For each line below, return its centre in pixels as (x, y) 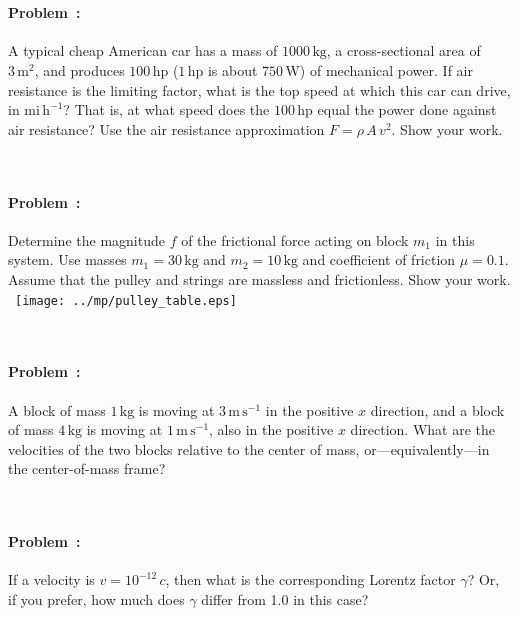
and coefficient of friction (379, 259)
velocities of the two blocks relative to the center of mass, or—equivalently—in (249, 448)
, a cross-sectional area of (403, 50)
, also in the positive (271, 429)
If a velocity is (51, 579)
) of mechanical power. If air (386, 69)
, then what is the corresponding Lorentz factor (310, 579)
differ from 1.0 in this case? (285, 598)
